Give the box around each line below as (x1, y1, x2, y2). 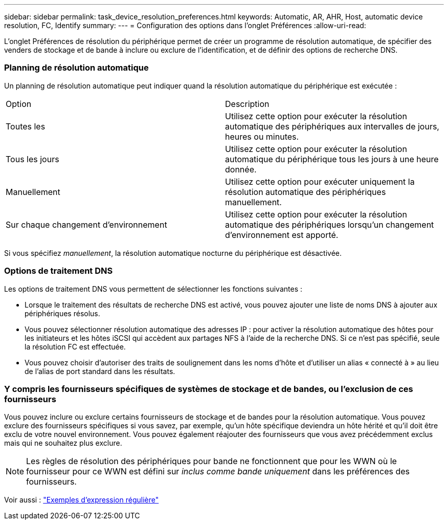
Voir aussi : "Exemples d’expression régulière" (4, 495, 159, 505)
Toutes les (6, 121, 46, 132)
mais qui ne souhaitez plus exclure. (4, 439, 122, 448)
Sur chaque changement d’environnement (6, 219, 167, 230)
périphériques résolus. (25, 309, 100, 318)
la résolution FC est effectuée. (25, 342, 126, 351)
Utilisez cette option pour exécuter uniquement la (225, 176, 415, 187)
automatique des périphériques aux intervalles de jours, (225, 121, 439, 132)
